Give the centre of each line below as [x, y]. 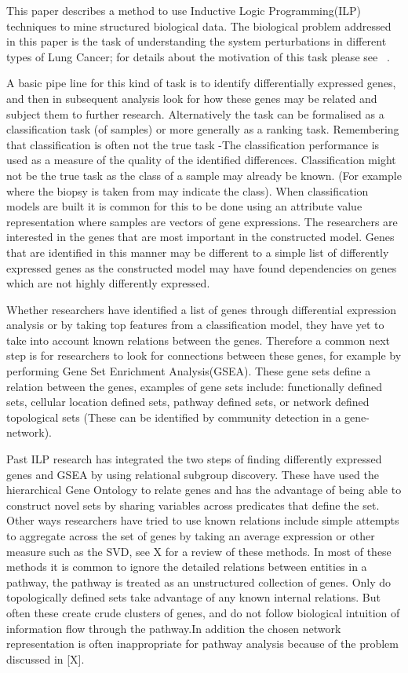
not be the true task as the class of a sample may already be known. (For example [204, 175]
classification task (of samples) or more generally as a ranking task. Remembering [203, 129]
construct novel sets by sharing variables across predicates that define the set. [193, 505]
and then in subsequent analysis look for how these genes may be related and [192, 98]
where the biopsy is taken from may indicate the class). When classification [188, 190]
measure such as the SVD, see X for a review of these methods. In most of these [199, 551]
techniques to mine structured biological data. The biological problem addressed [199, 26]
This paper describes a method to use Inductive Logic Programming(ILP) [184, 10]
